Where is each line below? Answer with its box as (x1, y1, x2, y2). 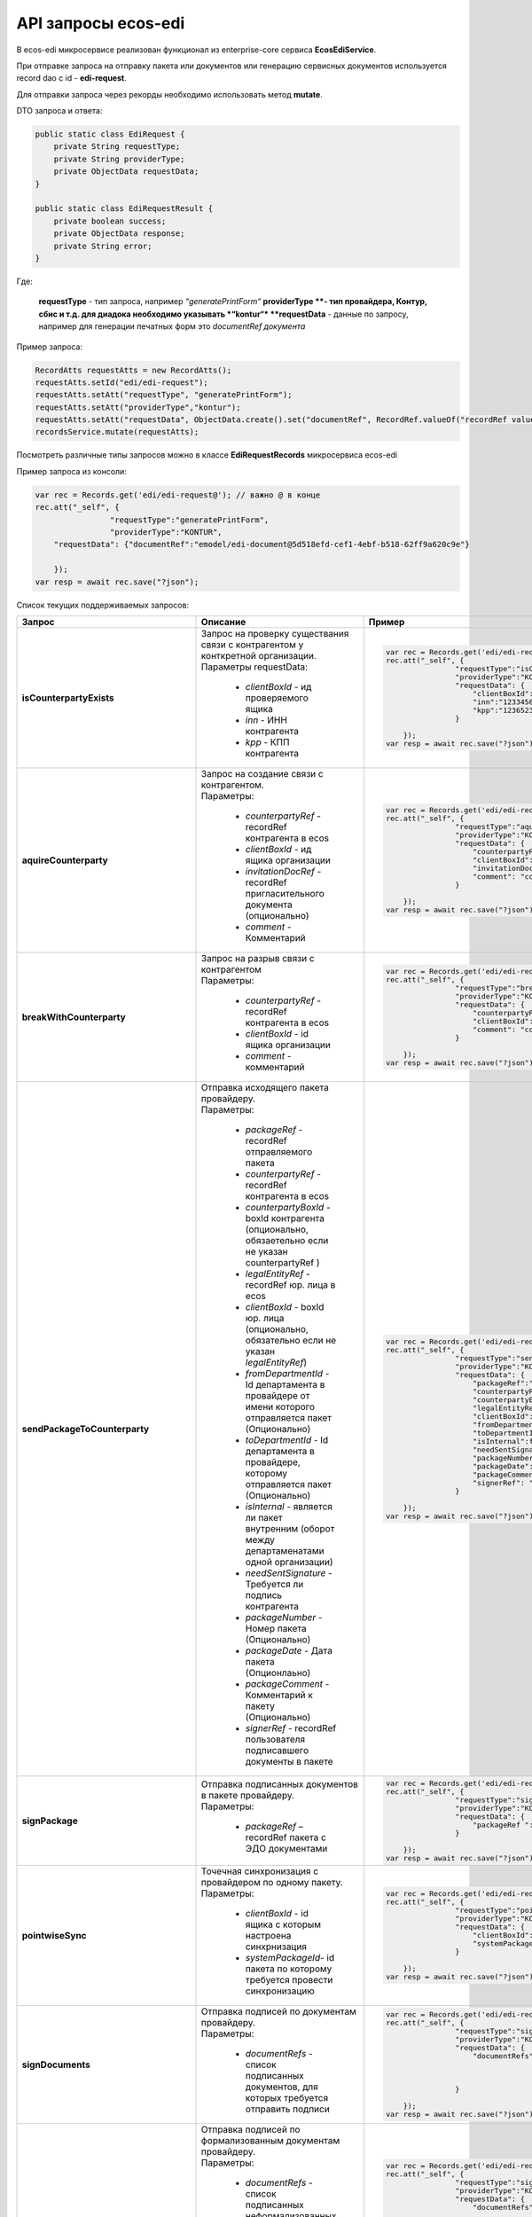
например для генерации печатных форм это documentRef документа (38, 321, 306, 332)
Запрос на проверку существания (200, 627, 349, 639)
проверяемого (245, 692, 309, 704)
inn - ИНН (245, 714, 288, 726)
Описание (200, 615, 246, 628)
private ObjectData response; (53, 229, 185, 239)
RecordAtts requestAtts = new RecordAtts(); (35, 364, 232, 375)
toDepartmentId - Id (245, 1433, 329, 1445)
